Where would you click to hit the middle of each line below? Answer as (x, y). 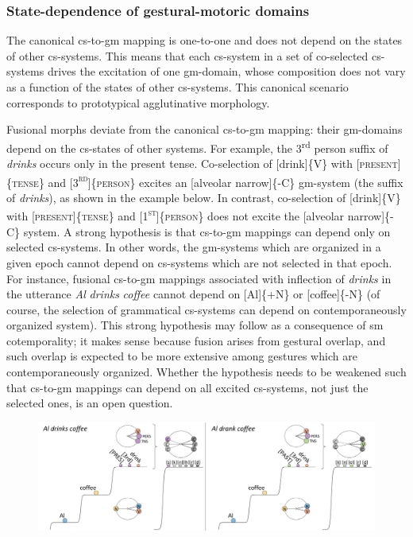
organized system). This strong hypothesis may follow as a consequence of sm (195, 325)
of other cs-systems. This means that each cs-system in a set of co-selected (187, 55)
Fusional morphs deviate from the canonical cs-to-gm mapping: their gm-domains (205, 129)
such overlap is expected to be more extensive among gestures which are (182, 356)
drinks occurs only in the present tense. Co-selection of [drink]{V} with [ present (202, 163)
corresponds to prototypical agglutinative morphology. (138, 102)
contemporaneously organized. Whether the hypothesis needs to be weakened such (206, 372)
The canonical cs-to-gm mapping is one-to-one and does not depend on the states (205, 40)
